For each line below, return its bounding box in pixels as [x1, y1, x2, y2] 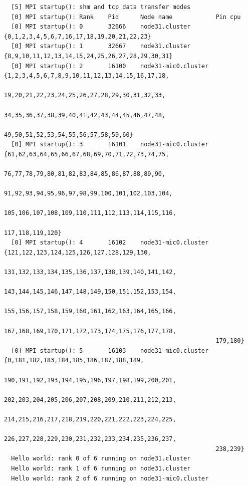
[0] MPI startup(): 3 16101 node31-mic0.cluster [11, 141, 209, 148]
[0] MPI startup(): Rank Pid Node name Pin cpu [11, 13, 241, 21]
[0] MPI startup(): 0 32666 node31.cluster [11, 23, 191, 31]
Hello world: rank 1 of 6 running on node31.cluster [11, 464, 191, 472]
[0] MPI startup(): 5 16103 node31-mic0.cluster [11, 347, 209, 354]
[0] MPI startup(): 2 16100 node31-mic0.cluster [11, 62, 209, 70]
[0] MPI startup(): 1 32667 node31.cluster [11, 43, 191, 50]
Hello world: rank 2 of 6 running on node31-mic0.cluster [11, 474, 209, 482]
